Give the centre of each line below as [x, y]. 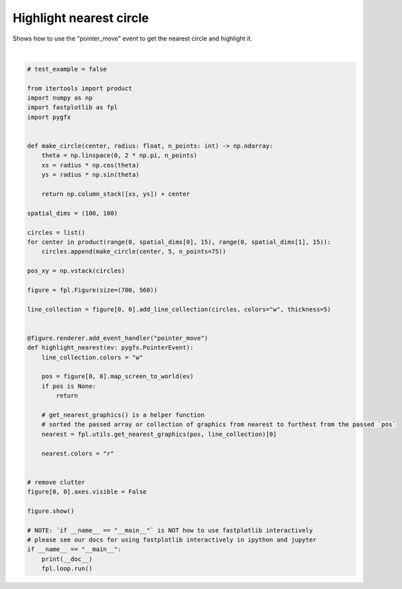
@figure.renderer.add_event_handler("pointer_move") [118, 338]
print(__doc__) [67, 559]
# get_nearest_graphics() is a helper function [123, 415]
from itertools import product [80, 88]
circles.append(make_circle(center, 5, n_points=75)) [134, 252]
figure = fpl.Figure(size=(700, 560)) [92, 290]
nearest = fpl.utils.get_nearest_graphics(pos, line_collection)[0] [159, 434]
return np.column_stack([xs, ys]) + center [116, 194]
